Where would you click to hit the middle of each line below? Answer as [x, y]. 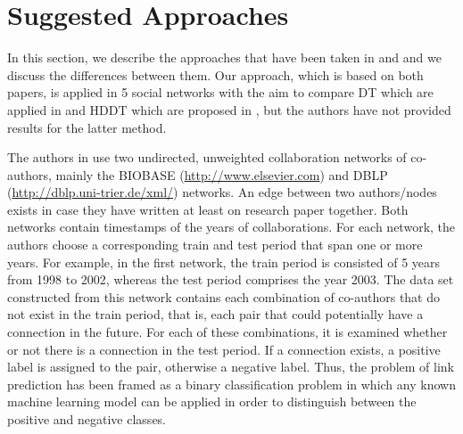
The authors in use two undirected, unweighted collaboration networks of [207, 157]
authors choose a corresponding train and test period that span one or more [215, 245]
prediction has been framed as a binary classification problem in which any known [231, 384]
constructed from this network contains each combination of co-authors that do [224, 296]
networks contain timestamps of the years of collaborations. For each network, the [231, 227]
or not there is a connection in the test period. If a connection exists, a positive [224, 349]
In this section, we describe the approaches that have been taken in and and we [224, 57]
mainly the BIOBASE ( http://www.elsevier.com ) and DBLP [222, 174]
